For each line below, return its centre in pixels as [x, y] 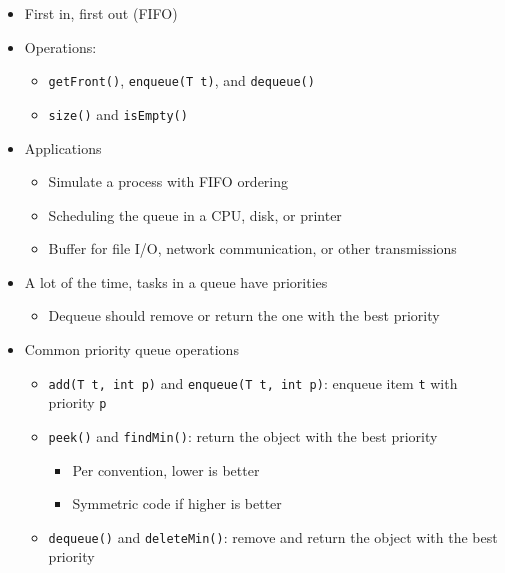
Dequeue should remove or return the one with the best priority [244, 315]
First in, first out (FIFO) [101, 13]
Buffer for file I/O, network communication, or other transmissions [252, 248]
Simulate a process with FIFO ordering [168, 181]
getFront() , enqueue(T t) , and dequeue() [181, 80]
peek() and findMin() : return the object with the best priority [243, 435]
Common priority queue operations [131, 349]
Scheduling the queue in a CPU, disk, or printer [195, 214]
